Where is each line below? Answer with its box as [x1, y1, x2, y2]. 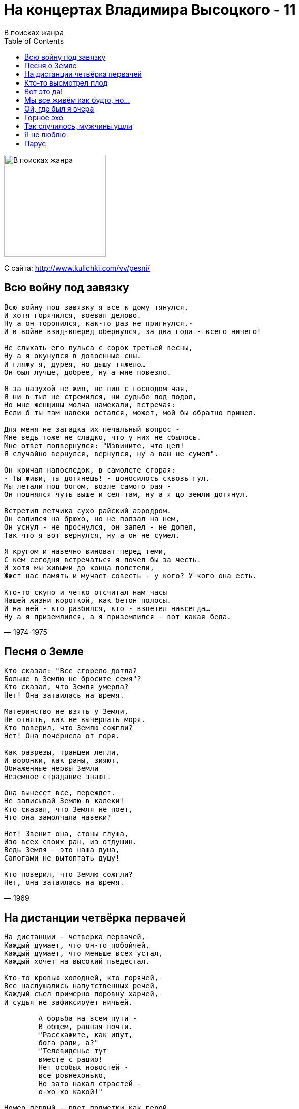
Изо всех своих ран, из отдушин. [4, 838, 137, 846]
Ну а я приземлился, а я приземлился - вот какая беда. [4, 612, 231, 621]
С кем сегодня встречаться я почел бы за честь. [4, 555, 201, 564]
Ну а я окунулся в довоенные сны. [4, 351, 141, 360]
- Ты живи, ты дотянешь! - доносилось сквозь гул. [4, 474, 210, 482]
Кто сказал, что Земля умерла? [4, 683, 129, 691]
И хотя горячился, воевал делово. [4, 311, 141, 319]
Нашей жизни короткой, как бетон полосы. [4, 596, 171, 604]
